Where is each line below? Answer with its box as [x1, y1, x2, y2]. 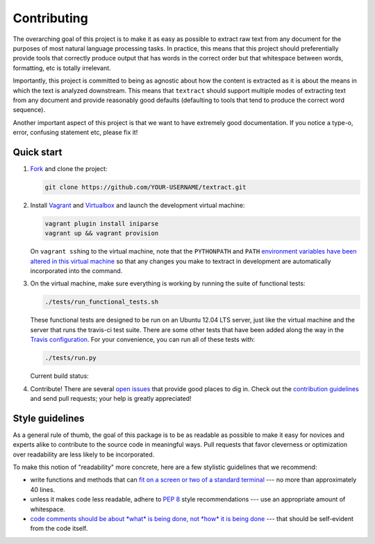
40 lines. [30, 485, 56, 493]
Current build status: [30, 372, 90, 380]
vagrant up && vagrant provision [44, 229, 159, 238]
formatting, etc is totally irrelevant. [12, 63, 111, 72]
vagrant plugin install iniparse [44, 220, 159, 227]
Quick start [12, 146, 62, 158]
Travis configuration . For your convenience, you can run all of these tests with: [30, 336, 256, 344]
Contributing [12, 10, 88, 26]
